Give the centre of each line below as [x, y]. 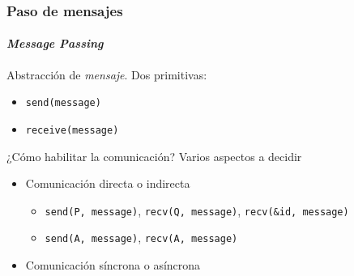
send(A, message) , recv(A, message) [141, 238]
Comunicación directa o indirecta [108, 183]
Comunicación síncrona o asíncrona [113, 265]
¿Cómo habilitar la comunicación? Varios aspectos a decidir [154, 156]
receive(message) [72, 130]
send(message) [63, 103]
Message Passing [55, 43]
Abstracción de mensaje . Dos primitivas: [107, 74]
